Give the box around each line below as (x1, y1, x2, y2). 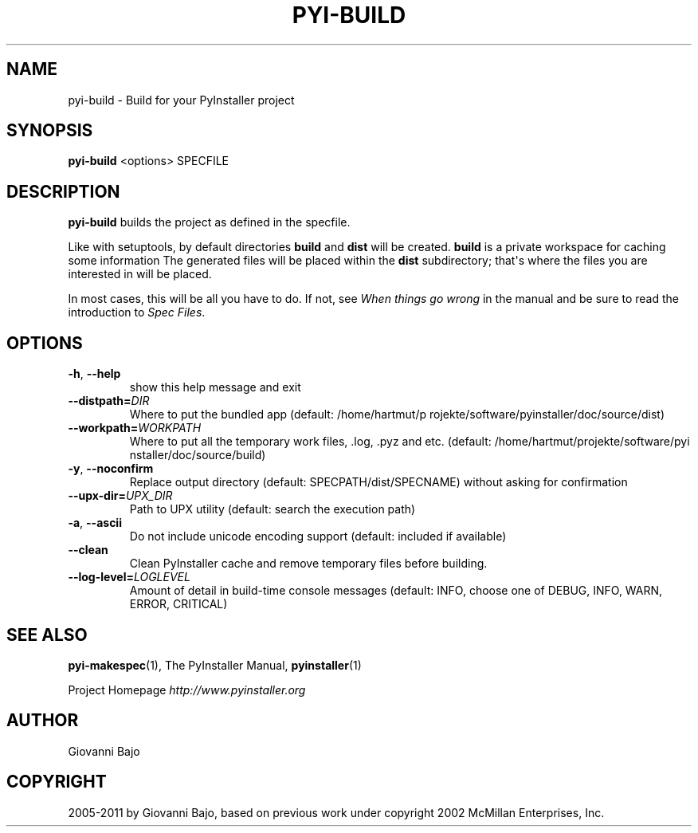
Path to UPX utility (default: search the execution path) (129, 502, 416, 517)
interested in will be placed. (68, 267, 212, 281)
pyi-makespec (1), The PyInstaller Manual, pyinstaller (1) (68, 658, 362, 672)
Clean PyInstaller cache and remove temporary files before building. (129, 556, 488, 571)
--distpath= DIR (68, 394, 150, 408)
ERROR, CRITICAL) (129, 597, 228, 611)
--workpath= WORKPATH (68, 421, 202, 435)
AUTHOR (6, 710, 79, 731)
